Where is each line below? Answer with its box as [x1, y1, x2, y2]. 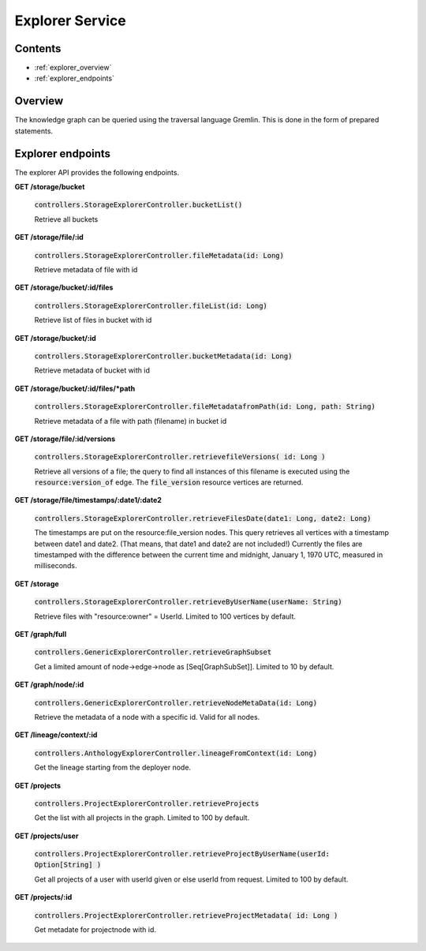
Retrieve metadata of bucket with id [34, 365, 150, 375]
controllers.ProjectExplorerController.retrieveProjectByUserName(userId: [34, 849, 331, 859]
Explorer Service [14, 12, 126, 29]
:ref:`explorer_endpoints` [34, 73, 114, 83]
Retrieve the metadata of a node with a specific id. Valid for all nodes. [34, 712, 260, 721]
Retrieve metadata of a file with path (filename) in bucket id [34, 416, 227, 425]
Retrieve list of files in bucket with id [34, 316, 152, 325]
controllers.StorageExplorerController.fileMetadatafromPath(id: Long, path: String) [34, 402, 376, 411]
